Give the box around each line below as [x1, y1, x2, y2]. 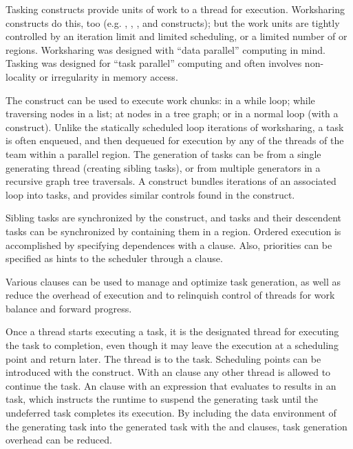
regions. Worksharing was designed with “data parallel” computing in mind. [6, 42, 325, 57]
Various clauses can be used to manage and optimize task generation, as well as [6, 274, 341, 288]
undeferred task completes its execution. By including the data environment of [6, 406, 336, 420]
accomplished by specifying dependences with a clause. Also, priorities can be [6, 237, 332, 252]
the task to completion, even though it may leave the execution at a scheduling [6, 338, 339, 352]
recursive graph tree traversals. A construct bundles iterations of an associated [6, 174, 336, 188]
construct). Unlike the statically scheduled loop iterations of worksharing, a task [6, 119, 344, 134]
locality [6, 69, 36, 83]
